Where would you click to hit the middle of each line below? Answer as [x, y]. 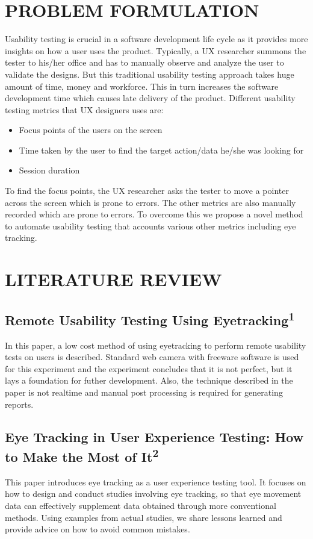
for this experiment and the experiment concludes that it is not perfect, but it [149, 368]
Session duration [49, 170]
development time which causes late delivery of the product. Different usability [150, 98]
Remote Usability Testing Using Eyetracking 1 [150, 318]
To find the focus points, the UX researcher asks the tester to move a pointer [147, 191]
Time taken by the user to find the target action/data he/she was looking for [161, 150]
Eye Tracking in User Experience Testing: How [154, 436]
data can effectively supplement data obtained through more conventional [141, 505]
